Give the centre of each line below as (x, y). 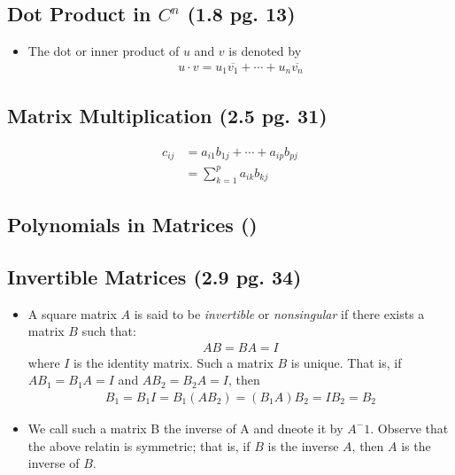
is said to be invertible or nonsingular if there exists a (279, 313)
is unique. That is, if (346, 362)
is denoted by (265, 51)
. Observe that (409, 428)
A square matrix (72, 313)
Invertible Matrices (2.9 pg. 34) (154, 276)
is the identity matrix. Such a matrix (174, 362)
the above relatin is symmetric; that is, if (139, 445)
